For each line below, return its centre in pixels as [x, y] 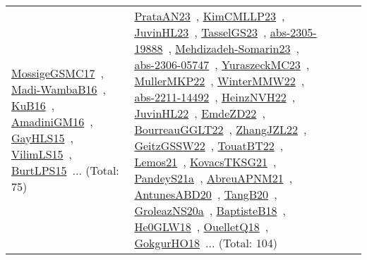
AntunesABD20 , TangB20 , [206, 194]
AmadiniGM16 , [52, 121]
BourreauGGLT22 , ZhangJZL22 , [221, 129]
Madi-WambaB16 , [59, 89]
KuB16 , [33, 105]
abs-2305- [293, 32]
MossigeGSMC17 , [58, 73]
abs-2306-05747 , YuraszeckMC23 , [222, 64]
